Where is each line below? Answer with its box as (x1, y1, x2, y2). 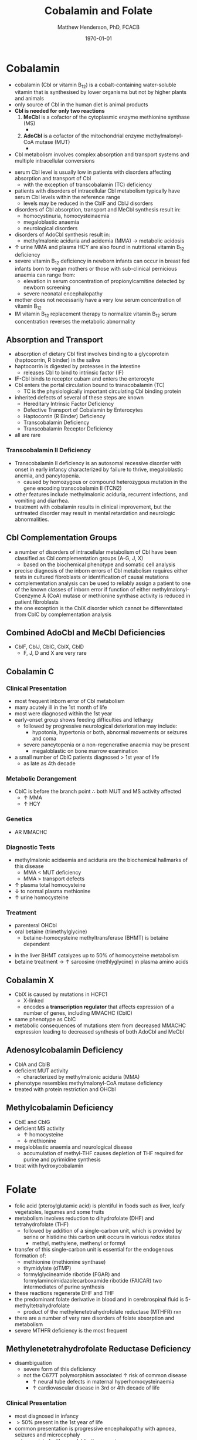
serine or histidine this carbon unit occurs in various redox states (23, 1233, 181, 1240)
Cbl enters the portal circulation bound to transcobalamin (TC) (14, 382, 165, 389)
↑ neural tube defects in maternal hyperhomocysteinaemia (32, 1378, 175, 1385)
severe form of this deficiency (23, 1365, 96, 1372)
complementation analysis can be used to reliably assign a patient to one (14, 580, 191, 587)
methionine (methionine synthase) (23, 1258, 106, 1265)
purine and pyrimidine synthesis (23, 1156, 101, 1163)
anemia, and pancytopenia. (14, 472, 80, 479)
